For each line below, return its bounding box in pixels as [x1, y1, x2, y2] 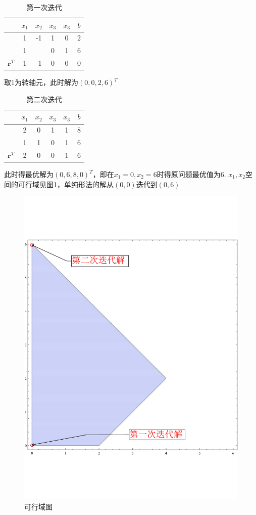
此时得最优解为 [4, 169, 54, 180]
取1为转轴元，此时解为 [4, 77, 78, 88]
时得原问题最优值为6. [157, 169, 226, 180]
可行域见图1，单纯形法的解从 [18, 179, 114, 189]
